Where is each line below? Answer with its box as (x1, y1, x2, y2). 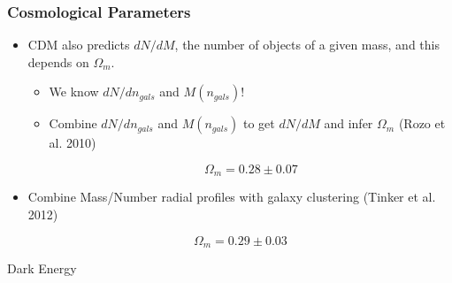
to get (242, 114, 275, 133)
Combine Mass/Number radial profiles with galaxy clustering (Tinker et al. (27, 187, 436, 206)
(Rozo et (398, 114, 446, 133)
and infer (324, 114, 373, 133)
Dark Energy (7, 259, 77, 278)
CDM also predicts (27, 35, 130, 54)
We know (49, 82, 99, 101)
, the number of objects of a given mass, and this (174, 35, 440, 54)
